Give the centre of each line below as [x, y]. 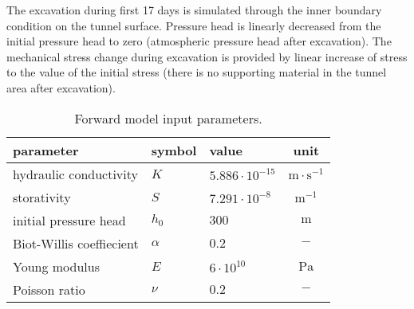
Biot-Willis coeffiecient [76, 243]
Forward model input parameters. [168, 118]
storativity [42, 197]
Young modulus [57, 266]
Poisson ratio [49, 289]
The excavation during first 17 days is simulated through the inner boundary [194, 10]
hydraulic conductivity [75, 174]
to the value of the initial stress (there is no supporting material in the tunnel [197, 72]
